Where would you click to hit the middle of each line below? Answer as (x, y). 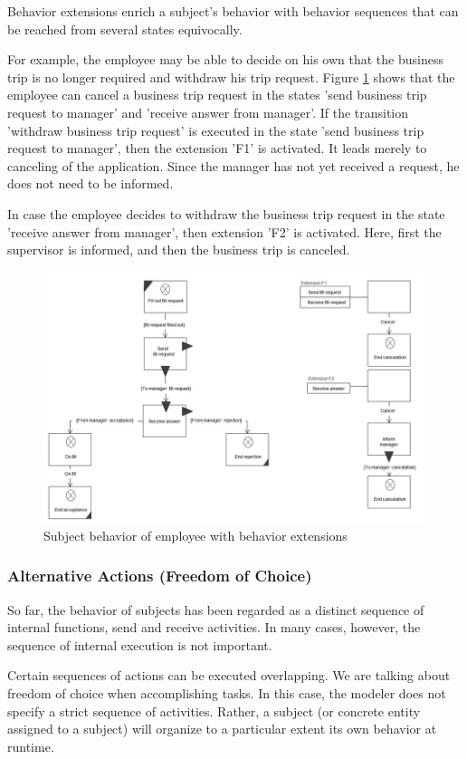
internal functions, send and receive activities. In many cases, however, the (214, 627)
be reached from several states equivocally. (125, 29)
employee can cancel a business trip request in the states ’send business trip (217, 95)
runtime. (31, 746)
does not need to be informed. (91, 183)
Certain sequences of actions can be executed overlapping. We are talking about (229, 675)
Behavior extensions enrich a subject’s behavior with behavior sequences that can (233, 11)
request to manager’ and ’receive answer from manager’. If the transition (208, 112)
